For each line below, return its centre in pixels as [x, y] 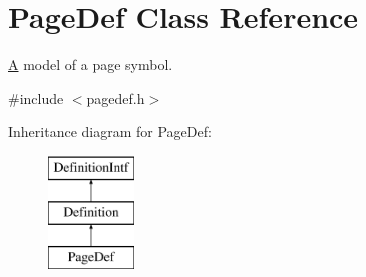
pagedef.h [115, 97]
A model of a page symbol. [90, 64]
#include [36, 97]
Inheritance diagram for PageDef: [110, 131]
